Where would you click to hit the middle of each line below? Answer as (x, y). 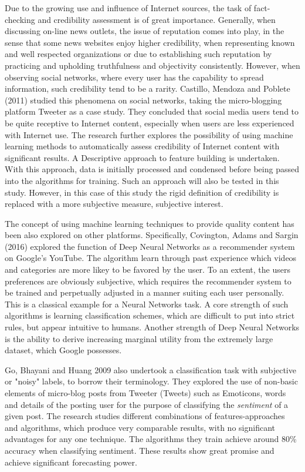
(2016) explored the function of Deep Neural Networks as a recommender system (150, 246)
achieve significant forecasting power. (71, 462)
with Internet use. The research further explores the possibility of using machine (149, 134)
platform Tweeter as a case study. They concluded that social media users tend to (152, 111)
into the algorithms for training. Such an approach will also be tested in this (142, 180)
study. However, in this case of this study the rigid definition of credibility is (142, 192)
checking (20, 19)
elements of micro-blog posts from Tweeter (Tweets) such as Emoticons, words (145, 393)
